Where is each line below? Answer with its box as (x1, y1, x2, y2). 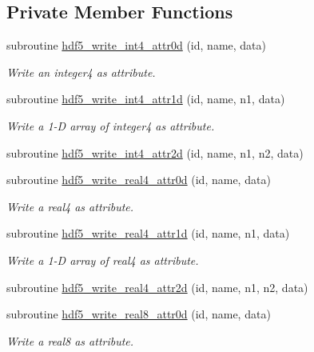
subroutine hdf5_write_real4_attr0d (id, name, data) (6, 171, 271, 188)
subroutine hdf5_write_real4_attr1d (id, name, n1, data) (6, 225, 290, 242)
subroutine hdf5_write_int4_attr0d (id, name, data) (6, 37, 266, 54)
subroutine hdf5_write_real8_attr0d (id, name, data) (6, 306, 271, 322)
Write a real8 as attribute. (6, 332, 134, 349)
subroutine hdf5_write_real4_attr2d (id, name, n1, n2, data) (6, 278, 308, 295)
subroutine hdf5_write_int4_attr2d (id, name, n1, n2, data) (6, 144, 304, 161)
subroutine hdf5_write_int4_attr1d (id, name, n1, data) (6, 90, 285, 107)
